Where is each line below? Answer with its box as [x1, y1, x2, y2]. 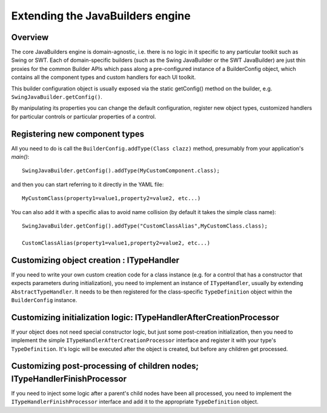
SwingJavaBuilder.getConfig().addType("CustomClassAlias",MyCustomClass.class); [22, 223, 268, 230]
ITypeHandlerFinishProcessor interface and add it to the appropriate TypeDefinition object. [11, 398, 259, 406]
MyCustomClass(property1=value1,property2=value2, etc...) [22, 195, 201, 202]
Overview [11, 32, 49, 42]
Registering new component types [11, 129, 145, 139]
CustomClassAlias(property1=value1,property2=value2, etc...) [22, 240, 211, 246]
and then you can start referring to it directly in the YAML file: [11, 181, 164, 188]
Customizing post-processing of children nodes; [11, 361, 199, 371]
